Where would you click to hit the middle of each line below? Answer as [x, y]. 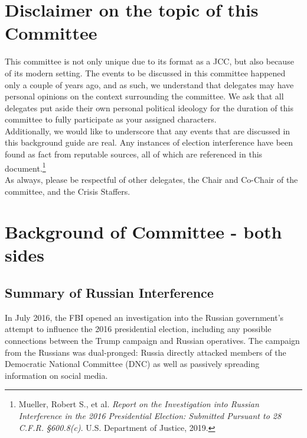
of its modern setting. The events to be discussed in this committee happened [145, 73]
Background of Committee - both [143, 232]
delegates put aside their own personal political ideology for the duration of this [149, 107]
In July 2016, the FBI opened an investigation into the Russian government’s [144, 317]
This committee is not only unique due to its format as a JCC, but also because [149, 61]
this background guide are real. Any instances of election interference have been [149, 142]
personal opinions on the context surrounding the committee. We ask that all [144, 96]
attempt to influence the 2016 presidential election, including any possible [138, 329]
